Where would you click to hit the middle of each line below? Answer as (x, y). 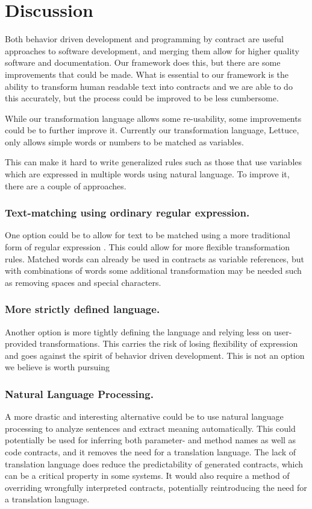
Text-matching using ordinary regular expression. (127, 213)
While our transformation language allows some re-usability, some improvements (153, 118)
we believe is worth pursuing (58, 367)
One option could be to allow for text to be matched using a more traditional (148, 235)
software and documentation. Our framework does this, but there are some (143, 62)
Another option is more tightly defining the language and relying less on (138, 331)
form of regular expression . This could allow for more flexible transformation (148, 247)
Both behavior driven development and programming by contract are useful (144, 39)
